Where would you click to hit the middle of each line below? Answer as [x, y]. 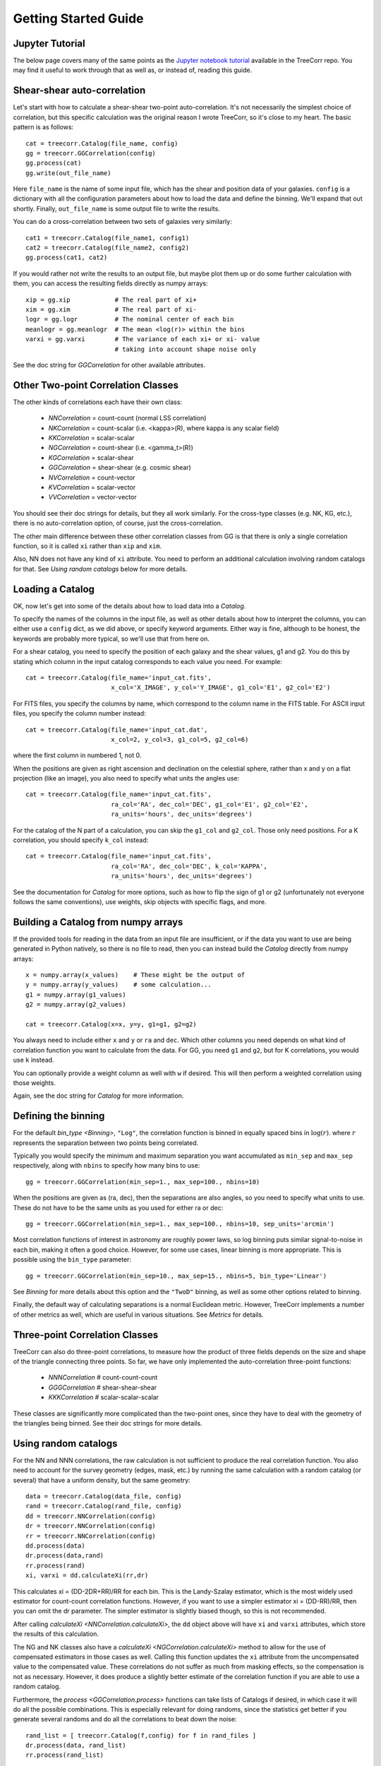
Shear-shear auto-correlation [79, 91]
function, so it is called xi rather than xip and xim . [87, 546]
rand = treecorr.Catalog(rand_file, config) [104, 1506]
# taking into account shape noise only [186, 349]
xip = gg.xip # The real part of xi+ [111, 300]
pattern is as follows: [43, 127]
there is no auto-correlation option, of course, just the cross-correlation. [118, 523]
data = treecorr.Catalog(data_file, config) [104, 1497]
